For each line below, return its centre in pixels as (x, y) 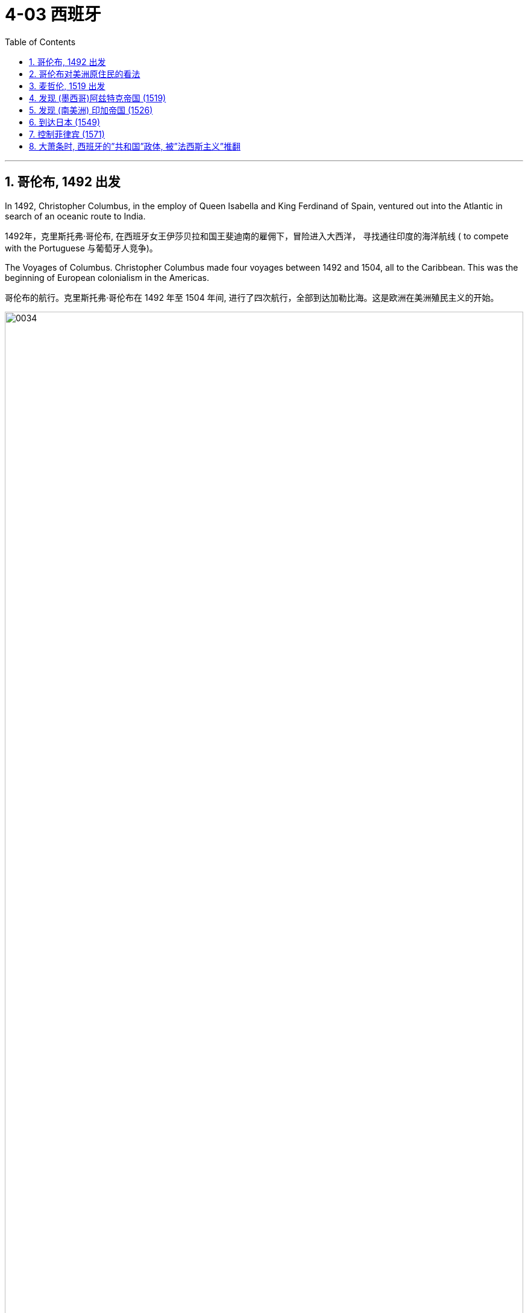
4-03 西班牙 (53, 14)
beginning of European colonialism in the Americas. (107, 277)
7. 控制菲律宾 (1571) (67, 134)
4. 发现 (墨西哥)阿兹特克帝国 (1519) (98, 98)
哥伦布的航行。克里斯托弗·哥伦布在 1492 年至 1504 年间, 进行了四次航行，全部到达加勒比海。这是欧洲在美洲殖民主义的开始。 (252, 297)
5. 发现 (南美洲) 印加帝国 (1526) (91, 110)
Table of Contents (40, 42)
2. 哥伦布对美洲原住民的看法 (85, 74)
